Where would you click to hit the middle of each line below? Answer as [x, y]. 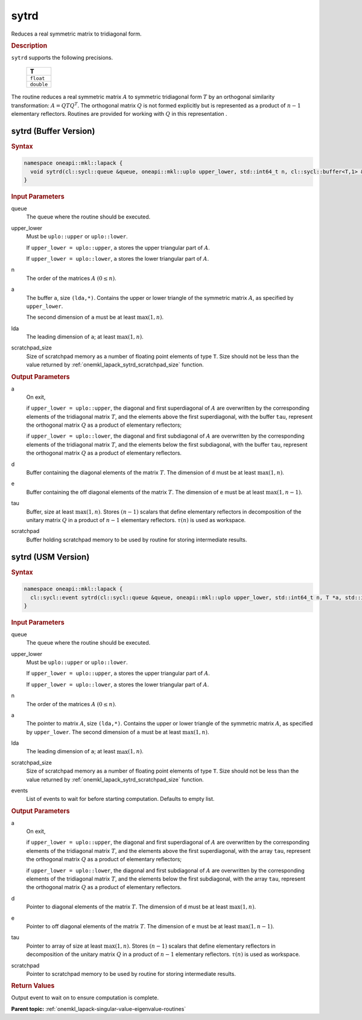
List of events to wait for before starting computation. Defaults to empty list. [120, 799]
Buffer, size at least [50, 512]
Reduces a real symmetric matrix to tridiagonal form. [76, 34]
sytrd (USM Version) [50, 557]
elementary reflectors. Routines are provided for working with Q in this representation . [119, 113]
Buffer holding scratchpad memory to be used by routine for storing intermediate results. [137, 540]
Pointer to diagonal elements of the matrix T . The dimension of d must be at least [127, 907]
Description [29, 45]
